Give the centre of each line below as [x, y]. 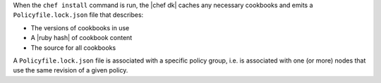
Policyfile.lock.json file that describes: [78, 15]
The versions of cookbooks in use [80, 27]
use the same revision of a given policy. [71, 70]
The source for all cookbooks [73, 47]
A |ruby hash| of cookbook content [81, 38]
